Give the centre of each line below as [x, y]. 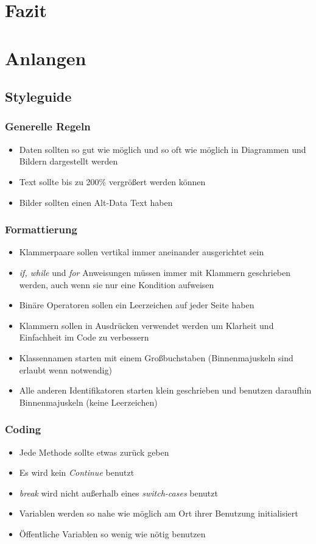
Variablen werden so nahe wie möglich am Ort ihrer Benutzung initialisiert [159, 513]
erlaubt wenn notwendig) [65, 369]
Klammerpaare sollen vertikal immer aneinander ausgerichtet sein [142, 252]
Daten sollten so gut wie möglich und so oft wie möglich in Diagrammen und [163, 149]
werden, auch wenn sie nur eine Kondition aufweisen [117, 284]
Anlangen [46, 58]
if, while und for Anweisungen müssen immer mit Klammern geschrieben [155, 272]
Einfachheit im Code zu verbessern [84, 337]
